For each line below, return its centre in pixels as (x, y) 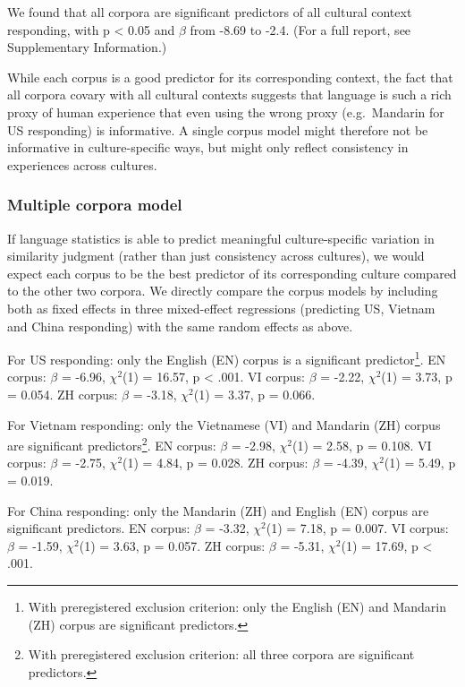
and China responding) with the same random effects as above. (180, 326)
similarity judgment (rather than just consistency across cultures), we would (216, 256)
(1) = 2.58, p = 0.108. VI (362, 445)
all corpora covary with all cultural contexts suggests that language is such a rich (229, 94)
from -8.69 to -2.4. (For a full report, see (300, 29)
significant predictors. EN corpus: (99, 528)
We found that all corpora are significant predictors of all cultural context (210, 12)
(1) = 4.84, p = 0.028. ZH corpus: (216, 463)
